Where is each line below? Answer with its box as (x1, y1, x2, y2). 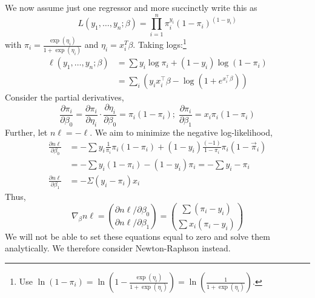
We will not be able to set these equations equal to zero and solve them (5, 230, 270, 242)
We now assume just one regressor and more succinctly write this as (5, 1, 257, 13)
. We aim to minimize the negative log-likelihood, (90, 125, 273, 138)
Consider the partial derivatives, (5, 91, 124, 104)
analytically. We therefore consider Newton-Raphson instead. (5, 242, 231, 254)
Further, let (5, 125, 48, 138)
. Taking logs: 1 (133, 36, 187, 51)
